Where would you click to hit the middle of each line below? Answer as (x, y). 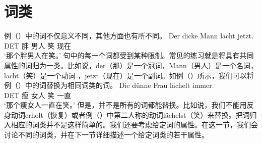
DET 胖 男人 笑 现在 (38, 45)
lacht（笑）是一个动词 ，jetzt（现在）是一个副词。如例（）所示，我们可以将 (129, 75)
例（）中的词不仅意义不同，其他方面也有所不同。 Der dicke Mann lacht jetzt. (129, 36)
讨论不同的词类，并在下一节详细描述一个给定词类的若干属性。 (106, 135)
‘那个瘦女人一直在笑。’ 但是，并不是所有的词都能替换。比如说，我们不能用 (125, 105)
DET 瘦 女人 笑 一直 (38, 95)
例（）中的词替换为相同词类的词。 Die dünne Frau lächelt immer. (109, 85)
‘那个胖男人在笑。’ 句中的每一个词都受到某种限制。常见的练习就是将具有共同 (129, 55)
